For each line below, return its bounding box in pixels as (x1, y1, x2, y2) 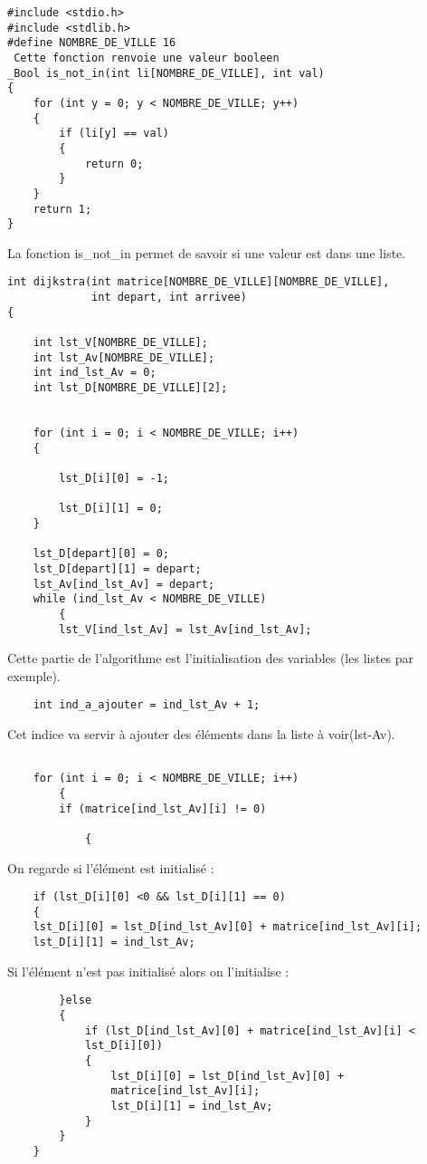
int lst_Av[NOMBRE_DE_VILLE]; (33, 351, 215, 364)
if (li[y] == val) (59, 127, 169, 140)
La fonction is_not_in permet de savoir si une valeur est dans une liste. (7, 243, 406, 262)
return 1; (33, 202, 92, 216)
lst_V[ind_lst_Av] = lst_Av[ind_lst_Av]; (59, 622, 312, 636)
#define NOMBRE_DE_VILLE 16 (7, 36, 176, 50)
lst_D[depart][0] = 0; (33, 547, 169, 561)
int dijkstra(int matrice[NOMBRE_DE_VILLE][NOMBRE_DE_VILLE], (7, 275, 390, 289)
